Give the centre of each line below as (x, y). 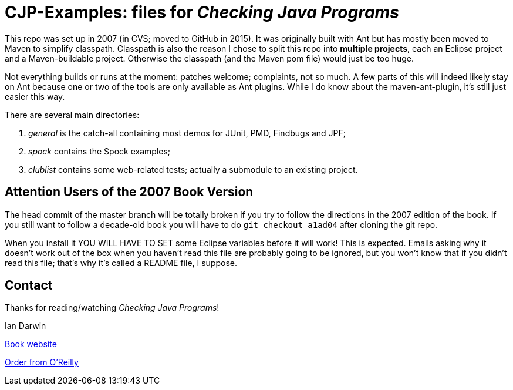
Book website (31, 344)
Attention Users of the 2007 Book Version (129, 192)
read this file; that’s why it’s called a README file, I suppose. (121, 263)
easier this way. (35, 96)
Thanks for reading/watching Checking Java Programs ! (112, 308)
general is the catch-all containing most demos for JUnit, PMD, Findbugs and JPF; (187, 133)
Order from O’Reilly (42, 362)
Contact (29, 285)
